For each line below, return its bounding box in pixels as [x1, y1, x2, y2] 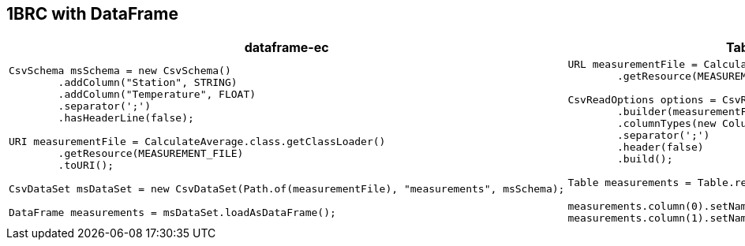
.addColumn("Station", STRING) [58, 76, 238, 88]
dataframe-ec [244, 39, 329, 56]
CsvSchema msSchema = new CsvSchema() [9, 64, 231, 76]
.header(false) [617, 141, 704, 154]
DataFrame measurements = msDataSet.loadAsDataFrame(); [9, 206, 336, 218]
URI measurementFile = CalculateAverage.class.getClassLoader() [9, 135, 386, 147]
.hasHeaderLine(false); [58, 111, 194, 124]
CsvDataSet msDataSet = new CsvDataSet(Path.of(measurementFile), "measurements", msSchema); [9, 182, 565, 195]
